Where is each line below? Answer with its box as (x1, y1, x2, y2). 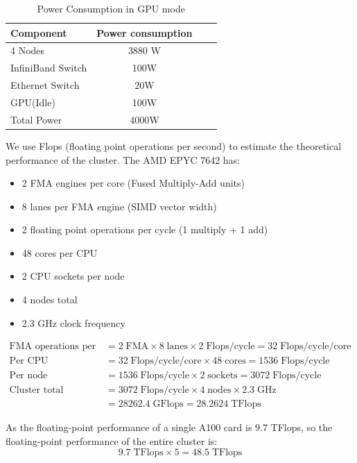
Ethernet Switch (10, 78, 80, 92)
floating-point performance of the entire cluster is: (6, 434, 218, 448)
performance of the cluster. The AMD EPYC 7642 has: (6, 152, 241, 167)
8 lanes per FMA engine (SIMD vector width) (21, 199, 217, 213)
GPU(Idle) (10, 94, 55, 109)
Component (10, 25, 67, 40)
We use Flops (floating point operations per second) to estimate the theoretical (6, 138, 342, 153)
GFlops (153, 399, 184, 410)
